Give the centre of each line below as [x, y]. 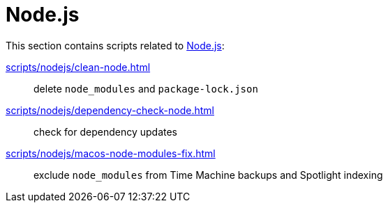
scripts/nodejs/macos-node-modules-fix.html [111, 153]
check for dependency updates [105, 131]
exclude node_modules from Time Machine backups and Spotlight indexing [208, 175]
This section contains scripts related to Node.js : [115, 45]
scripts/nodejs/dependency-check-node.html [110, 110]
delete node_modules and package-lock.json [146, 88]
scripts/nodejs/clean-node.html [78, 67]
